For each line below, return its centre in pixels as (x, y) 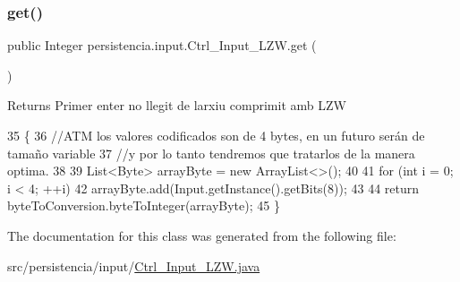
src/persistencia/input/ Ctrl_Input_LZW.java (134, 265)
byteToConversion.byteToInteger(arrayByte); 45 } (144, 205)
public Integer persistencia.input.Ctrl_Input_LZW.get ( (162, 45)
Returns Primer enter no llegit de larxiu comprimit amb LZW (177, 105)
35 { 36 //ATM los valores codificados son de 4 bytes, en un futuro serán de (216, 135)
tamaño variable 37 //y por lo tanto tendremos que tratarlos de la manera (211, 153)
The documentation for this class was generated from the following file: (202, 235)
